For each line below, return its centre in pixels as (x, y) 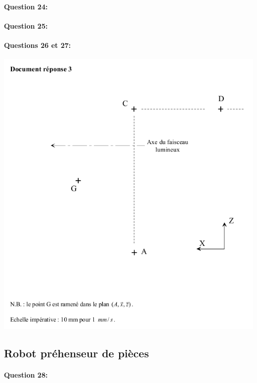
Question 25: (26, 25)
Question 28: (26, 375)
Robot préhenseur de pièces (77, 353)
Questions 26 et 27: (38, 45)
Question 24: (26, 6)
